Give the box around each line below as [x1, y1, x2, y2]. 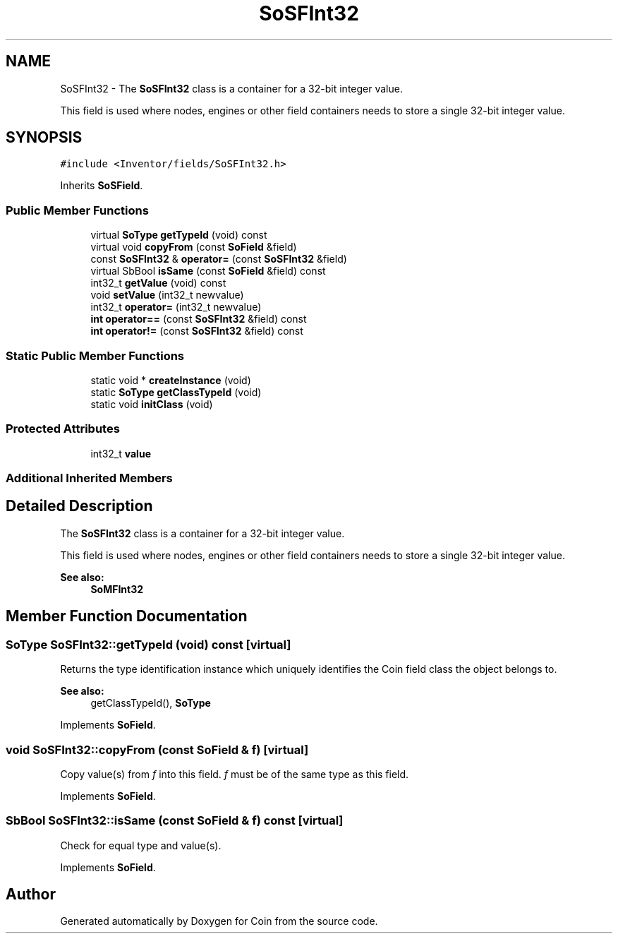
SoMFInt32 [90, 582, 144, 595]
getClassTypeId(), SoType [90, 697, 211, 710]
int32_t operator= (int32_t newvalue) [90, 301, 262, 313]
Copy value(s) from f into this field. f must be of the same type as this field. [60, 767, 409, 780]
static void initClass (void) [90, 397, 213, 410]
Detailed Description [6, 497, 153, 515]
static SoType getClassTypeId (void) [90, 385, 262, 398]
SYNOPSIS [6, 128, 83, 147]
